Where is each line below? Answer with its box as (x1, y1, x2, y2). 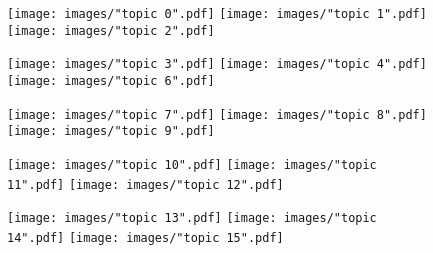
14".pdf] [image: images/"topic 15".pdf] (7, 230, 284, 245)
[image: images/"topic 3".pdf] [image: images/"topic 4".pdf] (7, 57, 427, 72)
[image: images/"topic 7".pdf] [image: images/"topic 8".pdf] (7, 107, 427, 122)
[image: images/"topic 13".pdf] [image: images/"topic (7, 211, 377, 226)
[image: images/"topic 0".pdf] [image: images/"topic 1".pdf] (7, 7, 427, 21)
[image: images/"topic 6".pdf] (7, 73, 215, 88)
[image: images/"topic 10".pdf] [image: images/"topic (7, 157, 377, 172)
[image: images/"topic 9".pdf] (7, 124, 215, 139)
